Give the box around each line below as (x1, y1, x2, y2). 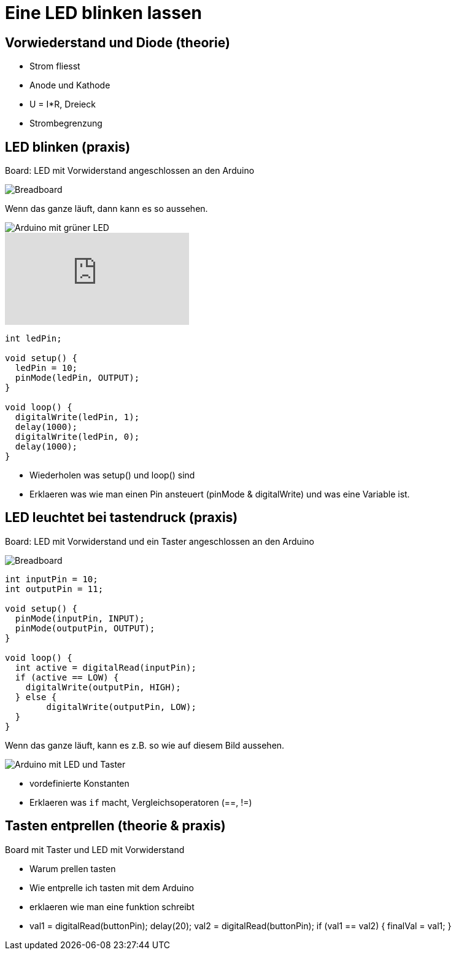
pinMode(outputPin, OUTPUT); (15, 623, 155, 633)
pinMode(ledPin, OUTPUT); (15, 373, 140, 383)
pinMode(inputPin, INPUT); (15, 613, 145, 623)
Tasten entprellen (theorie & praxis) (5, 818, 226, 834)
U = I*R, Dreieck (29, 99, 96, 110)
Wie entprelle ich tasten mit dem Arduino (29, 882, 194, 893)
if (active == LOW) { (15, 672, 119, 682)
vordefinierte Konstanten (29, 778, 129, 789)
